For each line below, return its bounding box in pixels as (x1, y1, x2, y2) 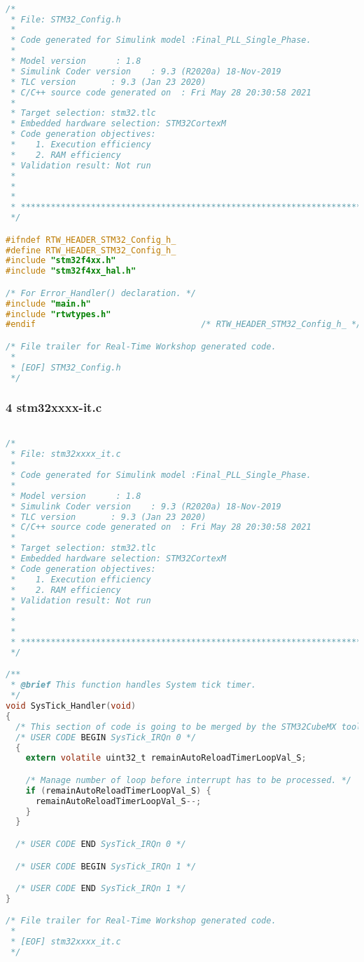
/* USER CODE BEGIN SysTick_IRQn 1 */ (15, 861, 197, 871)
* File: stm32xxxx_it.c (10, 449, 121, 460)
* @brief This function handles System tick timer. (10, 680, 256, 690)
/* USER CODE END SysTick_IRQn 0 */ (15, 839, 186, 849)
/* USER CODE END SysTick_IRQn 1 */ (15, 883, 186, 894)
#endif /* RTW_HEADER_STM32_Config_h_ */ (6, 319, 362, 330)
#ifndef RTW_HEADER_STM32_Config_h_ (6, 234, 176, 245)
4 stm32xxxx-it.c (6, 399, 101, 416)
